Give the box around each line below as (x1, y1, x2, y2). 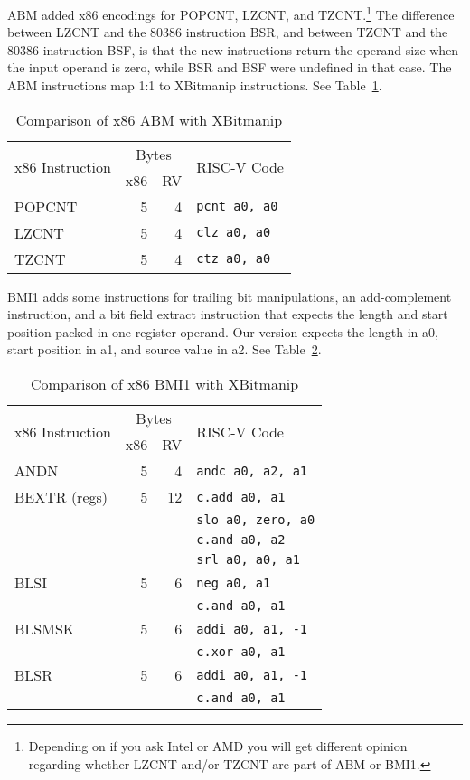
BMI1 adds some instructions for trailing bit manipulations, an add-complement (7, 287, 452, 305)
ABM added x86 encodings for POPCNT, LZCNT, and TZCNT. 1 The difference (7, 3, 455, 23)
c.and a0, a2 (196, 532, 286, 547)
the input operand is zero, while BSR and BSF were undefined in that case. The (7, 58, 452, 77)
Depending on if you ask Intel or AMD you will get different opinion (28, 737, 408, 755)
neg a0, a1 (196, 575, 271, 590)
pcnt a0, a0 (196, 199, 278, 214)
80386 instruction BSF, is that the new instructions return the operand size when (7, 40, 459, 59)
